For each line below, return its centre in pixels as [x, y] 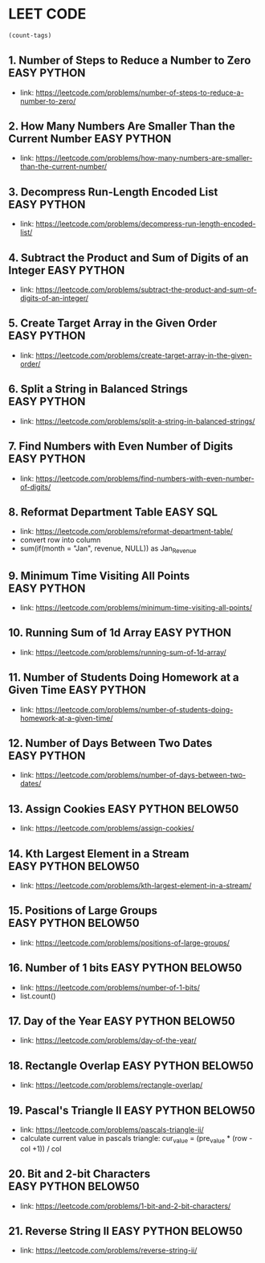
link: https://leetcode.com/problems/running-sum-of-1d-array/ [123, 652]
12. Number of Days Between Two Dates [110, 743]
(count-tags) [30, 35]
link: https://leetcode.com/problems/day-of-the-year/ [108, 1040]
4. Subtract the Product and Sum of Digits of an [128, 258]
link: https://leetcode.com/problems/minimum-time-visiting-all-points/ [136, 607]
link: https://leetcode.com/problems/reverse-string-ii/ [108, 1250]
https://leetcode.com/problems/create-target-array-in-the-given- [144, 355]
